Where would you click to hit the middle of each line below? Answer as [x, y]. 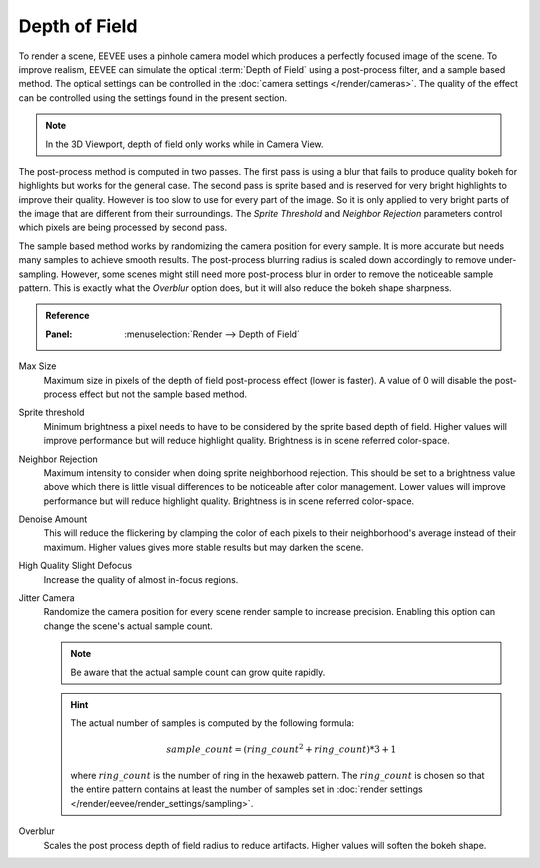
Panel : [59, 334]
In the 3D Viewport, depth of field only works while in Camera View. [184, 144]
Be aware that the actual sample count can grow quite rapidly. [198, 672]
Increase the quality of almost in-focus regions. [141, 579]
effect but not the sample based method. [163, 394]
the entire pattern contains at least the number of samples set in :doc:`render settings [247, 789]
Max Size [37, 366]
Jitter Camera [46, 598]
